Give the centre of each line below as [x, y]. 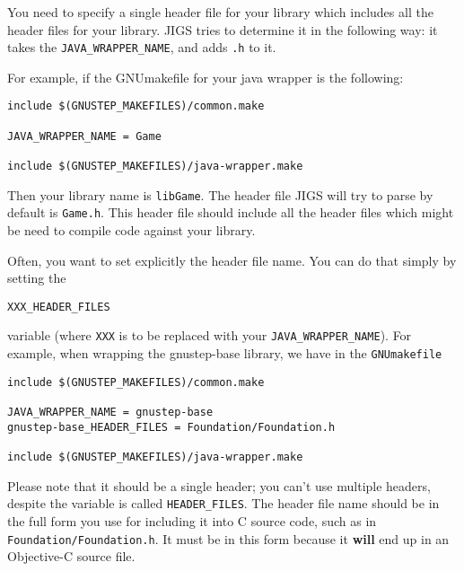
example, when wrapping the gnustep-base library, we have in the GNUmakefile [225, 353]
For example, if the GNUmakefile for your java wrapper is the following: [206, 77]
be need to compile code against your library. [131, 230]
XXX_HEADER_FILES [59, 307]
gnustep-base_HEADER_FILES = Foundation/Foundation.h [171, 427]
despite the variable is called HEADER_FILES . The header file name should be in [223, 503]
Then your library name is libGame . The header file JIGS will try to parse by [220, 194]
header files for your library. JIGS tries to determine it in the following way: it [223, 29]
